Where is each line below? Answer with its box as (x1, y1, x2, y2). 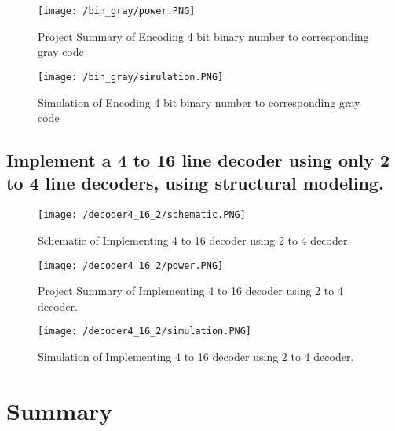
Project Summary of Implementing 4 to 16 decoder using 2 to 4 (38, 282, 343, 299)
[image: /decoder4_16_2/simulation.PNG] (38, 326, 252, 337)
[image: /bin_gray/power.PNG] (38, 6, 196, 17)
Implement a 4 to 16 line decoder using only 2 (6, 148, 390, 172)
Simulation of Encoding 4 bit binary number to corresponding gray (38, 94, 360, 110)
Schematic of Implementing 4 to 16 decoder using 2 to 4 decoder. (38, 231, 351, 248)
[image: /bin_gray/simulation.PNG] (38, 71, 224, 83)
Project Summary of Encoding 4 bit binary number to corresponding (38, 28, 369, 44)
